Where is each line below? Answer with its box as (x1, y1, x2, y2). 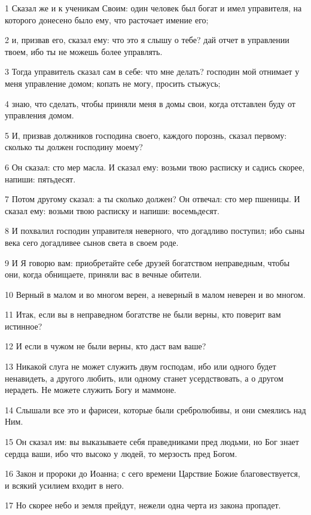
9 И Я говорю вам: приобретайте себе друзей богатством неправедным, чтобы (5, 256, 290, 269)
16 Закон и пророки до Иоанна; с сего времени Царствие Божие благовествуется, (5, 467, 300, 480)
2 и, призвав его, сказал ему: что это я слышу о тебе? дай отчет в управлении (5, 33, 289, 46)
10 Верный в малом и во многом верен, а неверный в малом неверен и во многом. (5, 288, 306, 300)
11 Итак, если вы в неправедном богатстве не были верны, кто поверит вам (5, 308, 281, 321)
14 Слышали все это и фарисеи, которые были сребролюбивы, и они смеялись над (5, 403, 306, 416)
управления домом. (5, 109, 74, 121)
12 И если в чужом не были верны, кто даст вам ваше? (5, 340, 206, 352)
